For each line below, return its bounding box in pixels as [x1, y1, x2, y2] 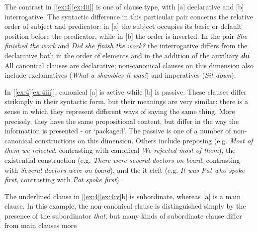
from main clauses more [4, 220, 77, 231]
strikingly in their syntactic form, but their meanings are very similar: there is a [4, 96, 248, 107]
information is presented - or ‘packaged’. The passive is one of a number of [4, 125, 231, 136]
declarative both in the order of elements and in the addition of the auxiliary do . [4, 50, 251, 60]
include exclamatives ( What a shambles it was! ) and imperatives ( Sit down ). [4, 70, 236, 80]
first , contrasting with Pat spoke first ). [4, 174, 121, 185]
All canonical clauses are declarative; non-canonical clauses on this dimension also [4, 60, 254, 70]
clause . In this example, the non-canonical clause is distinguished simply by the [4, 201, 246, 211]
